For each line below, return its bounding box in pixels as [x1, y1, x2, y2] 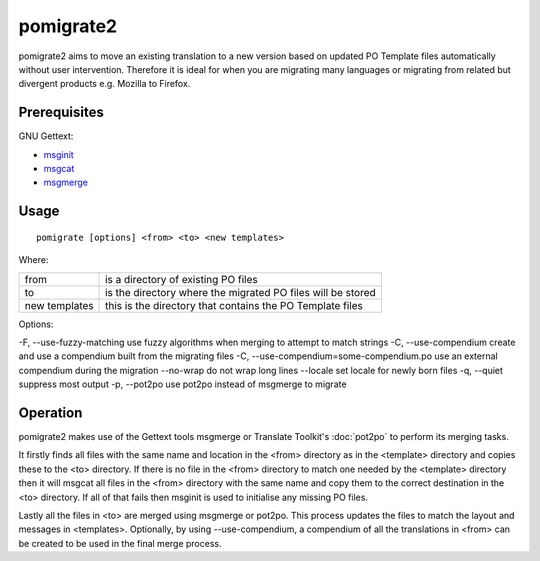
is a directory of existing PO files [105, 272, 259, 286]
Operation [18, 404, 83, 421]
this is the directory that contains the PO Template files [105, 298, 364, 312]
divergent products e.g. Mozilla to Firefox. [18, 78, 191, 90]
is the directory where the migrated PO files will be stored [105, 285, 377, 299]
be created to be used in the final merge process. [18, 537, 222, 549]
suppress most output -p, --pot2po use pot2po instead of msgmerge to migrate [18, 378, 347, 390]
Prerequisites [18, 104, 104, 121]
